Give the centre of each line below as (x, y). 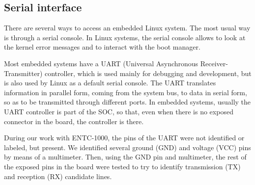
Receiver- (214, 63)
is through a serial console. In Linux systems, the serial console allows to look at (125, 37)
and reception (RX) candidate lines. (58, 176)
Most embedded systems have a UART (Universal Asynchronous (101, 63)
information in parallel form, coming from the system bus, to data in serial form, (126, 92)
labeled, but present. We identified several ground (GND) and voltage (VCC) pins (127, 147)
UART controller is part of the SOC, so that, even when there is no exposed (119, 111)
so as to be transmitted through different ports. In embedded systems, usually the (127, 102)
